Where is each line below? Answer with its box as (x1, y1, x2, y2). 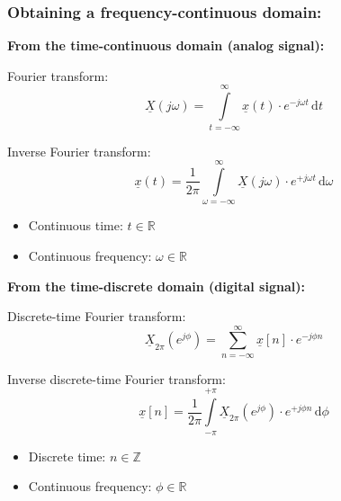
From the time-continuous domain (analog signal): (7, 36, 325, 55)
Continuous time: (28, 216, 123, 235)
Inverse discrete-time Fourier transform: (7, 369, 226, 388)
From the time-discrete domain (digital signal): (7, 276, 305, 295)
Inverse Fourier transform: (7, 141, 151, 160)
